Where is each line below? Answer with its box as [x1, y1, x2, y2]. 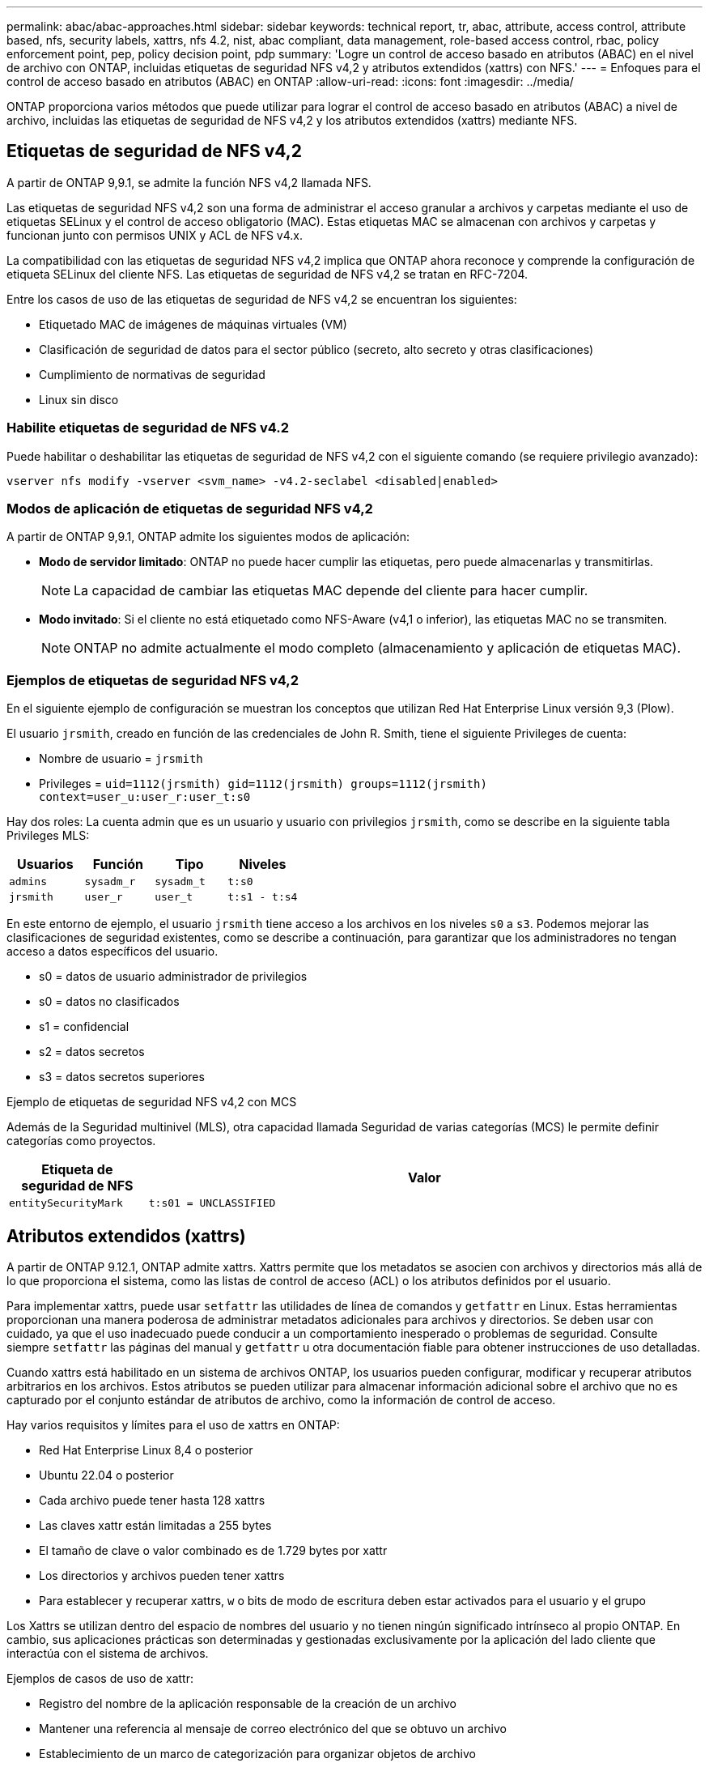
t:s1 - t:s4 [227, 891, 298, 904]
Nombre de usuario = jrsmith [39, 752, 203, 766]
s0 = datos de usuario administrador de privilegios [39, 969, 308, 984]
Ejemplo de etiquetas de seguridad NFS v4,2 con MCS [6, 1095, 297, 1109]
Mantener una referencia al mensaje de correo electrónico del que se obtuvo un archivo [39, 1721, 507, 1735]
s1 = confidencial [39, 1020, 129, 1034]
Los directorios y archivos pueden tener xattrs [39, 1568, 285, 1582]
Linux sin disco [39, 392, 119, 407]
